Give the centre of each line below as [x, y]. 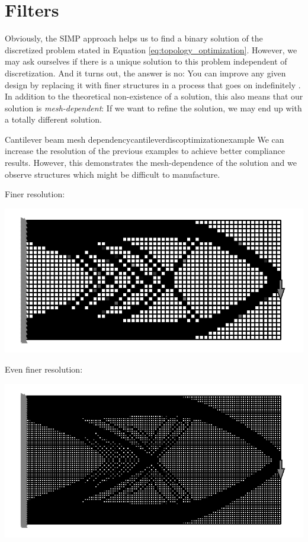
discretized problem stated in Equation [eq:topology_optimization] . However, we [151, 49]
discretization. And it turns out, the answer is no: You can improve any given [145, 73]
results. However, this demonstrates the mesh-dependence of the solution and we [151, 163]
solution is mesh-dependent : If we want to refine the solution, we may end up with [153, 108]
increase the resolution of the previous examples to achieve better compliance [145, 151]
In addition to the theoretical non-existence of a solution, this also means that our [154, 96]
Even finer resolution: [44, 369]
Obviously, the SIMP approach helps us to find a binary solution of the [134, 38]
